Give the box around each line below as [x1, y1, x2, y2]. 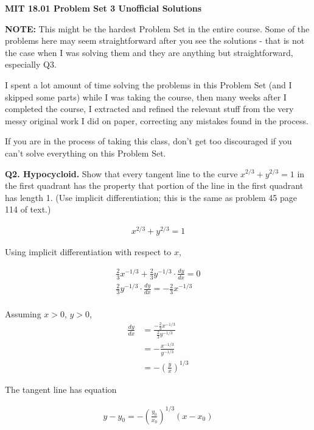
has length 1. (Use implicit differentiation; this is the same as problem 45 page [5, 191, 298, 203]
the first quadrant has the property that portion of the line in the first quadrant [5, 179, 304, 192]
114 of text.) [5, 203, 51, 216]
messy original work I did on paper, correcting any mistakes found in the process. [5, 114, 309, 127]
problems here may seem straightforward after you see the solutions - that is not [5, 34, 305, 47]
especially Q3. [5, 58, 57, 71]
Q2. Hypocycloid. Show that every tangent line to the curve [5, 167, 238, 180]
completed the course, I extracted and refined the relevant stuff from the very [5, 102, 294, 115]
